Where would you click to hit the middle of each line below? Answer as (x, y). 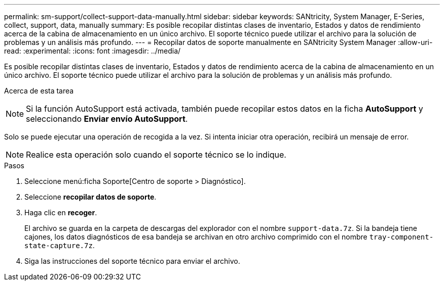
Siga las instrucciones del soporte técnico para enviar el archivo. (132, 261)
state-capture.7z (59, 246)
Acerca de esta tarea (39, 91)
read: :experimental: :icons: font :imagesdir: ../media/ (92, 51)
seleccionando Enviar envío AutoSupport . (107, 119)
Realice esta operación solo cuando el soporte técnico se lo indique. (156, 155)
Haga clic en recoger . (61, 212)
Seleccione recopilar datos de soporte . (90, 197)
